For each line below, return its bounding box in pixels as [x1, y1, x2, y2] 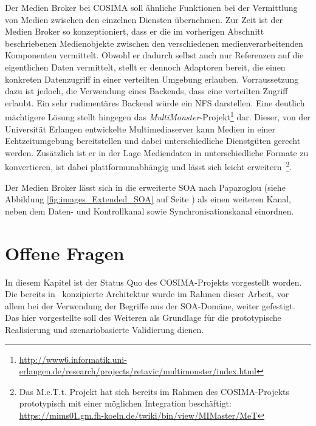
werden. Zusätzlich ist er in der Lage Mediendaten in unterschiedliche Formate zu [5, 146, 309, 159]
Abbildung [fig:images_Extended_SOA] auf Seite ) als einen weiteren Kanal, [5, 193, 291, 205]
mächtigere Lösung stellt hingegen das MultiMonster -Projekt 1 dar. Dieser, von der [5, 109, 311, 123]
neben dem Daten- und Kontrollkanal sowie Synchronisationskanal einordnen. [5, 204, 294, 217]
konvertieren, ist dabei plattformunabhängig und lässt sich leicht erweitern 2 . [5, 159, 292, 173]
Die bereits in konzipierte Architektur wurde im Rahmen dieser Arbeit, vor [5, 287, 289, 300]
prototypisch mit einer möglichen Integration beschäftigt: [19, 397, 232, 410]
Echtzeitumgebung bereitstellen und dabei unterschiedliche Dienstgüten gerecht [5, 134, 301, 147]
